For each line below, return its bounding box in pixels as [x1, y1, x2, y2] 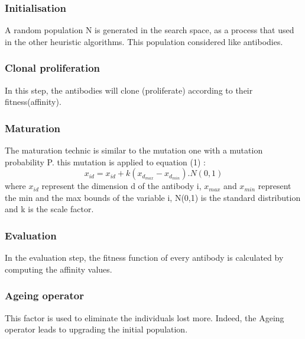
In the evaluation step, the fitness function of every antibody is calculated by [5, 251, 284, 264]
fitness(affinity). [5, 95, 61, 108]
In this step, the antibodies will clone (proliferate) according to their [5, 84, 253, 96]
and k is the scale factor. [5, 203, 94, 215]
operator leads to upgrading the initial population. [5, 323, 188, 335]
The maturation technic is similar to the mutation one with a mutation [5, 144, 263, 156]
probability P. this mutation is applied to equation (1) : [5, 155, 206, 168]
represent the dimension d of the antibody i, [41, 180, 202, 192]
